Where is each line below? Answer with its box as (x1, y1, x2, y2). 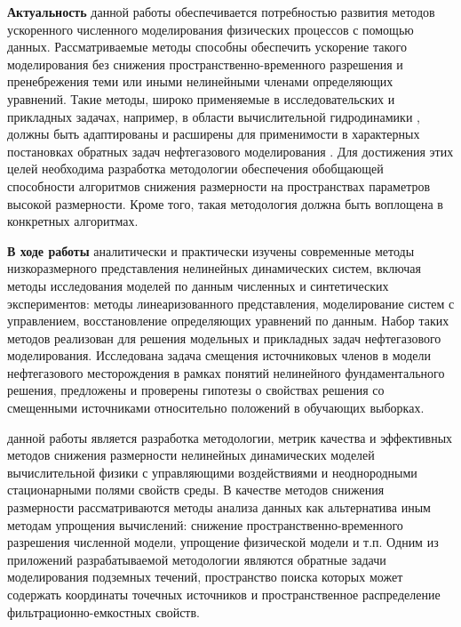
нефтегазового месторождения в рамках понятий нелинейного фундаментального (7, 363, 445, 382)
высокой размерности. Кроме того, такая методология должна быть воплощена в (7, 194, 443, 213)
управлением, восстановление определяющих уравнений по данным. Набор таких (7, 311, 449, 330)
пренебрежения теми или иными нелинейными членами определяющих (7, 72, 393, 91)
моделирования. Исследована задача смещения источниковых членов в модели (7, 346, 431, 365)
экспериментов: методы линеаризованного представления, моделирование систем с (7, 293, 455, 312)
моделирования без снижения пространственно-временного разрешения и (7, 54, 403, 73)
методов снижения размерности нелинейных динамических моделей (7, 446, 375, 464)
